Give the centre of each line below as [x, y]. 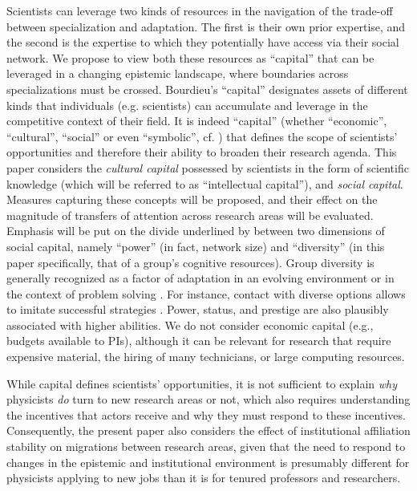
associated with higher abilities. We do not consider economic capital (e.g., [190, 325]
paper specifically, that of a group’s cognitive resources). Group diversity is [190, 262]
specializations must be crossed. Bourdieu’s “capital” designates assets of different [207, 89]
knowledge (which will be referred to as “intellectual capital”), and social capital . [205, 183]
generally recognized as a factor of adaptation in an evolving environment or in [200, 278]
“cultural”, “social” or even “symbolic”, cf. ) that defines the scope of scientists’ [202, 136]
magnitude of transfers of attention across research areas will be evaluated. [190, 215]
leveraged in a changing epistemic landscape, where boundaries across [178, 73]
